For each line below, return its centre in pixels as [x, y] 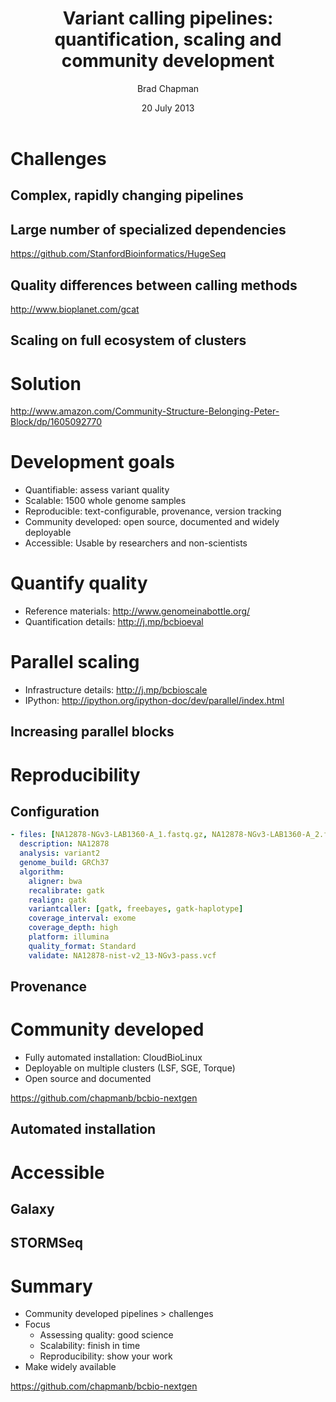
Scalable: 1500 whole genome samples [105, 501]
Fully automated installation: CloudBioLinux [113, 1058]
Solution [46, 383]
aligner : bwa [55, 881]
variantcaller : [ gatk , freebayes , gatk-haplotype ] [136, 909]
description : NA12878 [64, 844]
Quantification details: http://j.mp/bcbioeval [114, 622]
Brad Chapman [168, 88]
